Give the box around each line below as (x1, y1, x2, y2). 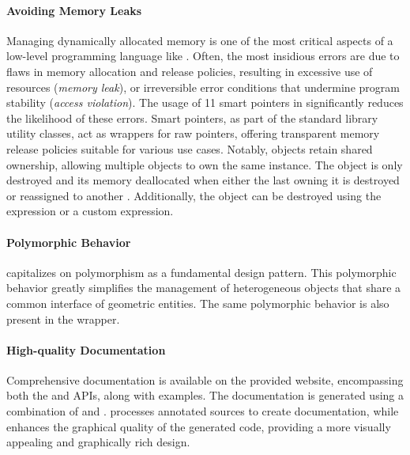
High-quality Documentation (6, 341, 166, 358)
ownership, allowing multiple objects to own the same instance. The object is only (6, 156, 403, 173)
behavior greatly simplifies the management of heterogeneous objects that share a (6, 279, 401, 296)
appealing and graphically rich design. (6, 434, 190, 450)
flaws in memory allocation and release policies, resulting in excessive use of (6, 63, 373, 79)
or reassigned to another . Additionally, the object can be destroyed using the (6, 187, 382, 203)
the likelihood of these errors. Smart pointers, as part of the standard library (6, 109, 378, 126)
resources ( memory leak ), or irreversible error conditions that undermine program (6, 78, 400, 95)
